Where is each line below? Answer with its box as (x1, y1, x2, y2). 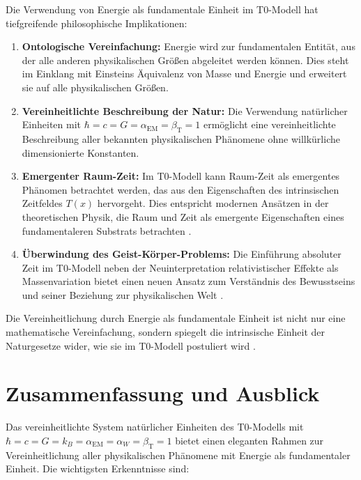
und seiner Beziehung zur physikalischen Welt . (22, 287, 224, 302)
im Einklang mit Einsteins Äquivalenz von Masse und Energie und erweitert (22, 66, 347, 81)
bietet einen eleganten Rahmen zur (175, 433, 324, 447)
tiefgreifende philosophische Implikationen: (6, 15, 187, 30)
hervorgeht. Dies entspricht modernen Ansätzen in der (97, 196, 329, 210)
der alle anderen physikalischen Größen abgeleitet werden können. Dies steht (22, 52, 349, 67)
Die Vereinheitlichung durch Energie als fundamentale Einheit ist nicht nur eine (6, 311, 346, 325)
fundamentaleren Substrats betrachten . (22, 223, 192, 238)
